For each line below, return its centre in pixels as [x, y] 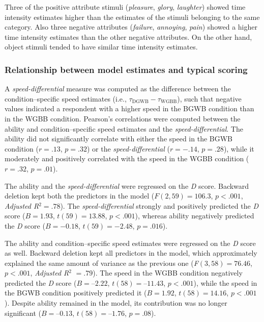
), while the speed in [225, 282]
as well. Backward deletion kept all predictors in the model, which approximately [131, 253]
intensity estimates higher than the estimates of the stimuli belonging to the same [132, 17]
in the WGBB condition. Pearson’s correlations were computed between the [123, 118]
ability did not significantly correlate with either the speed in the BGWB [119, 139]
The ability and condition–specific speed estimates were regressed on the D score [130, 243]
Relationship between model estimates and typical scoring [126, 69]
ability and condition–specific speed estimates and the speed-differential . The [124, 128]
